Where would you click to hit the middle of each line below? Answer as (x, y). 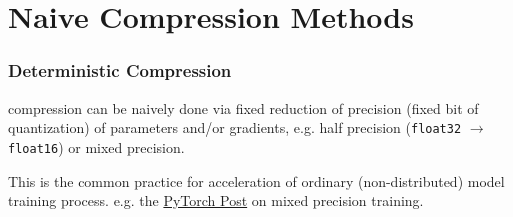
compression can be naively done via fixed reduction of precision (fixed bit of (243, 107)
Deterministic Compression (120, 70)
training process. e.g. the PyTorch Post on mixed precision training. (216, 200)
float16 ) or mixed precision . (96, 146)
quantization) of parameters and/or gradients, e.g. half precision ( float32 (235, 127)
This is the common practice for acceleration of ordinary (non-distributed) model (256, 180)
